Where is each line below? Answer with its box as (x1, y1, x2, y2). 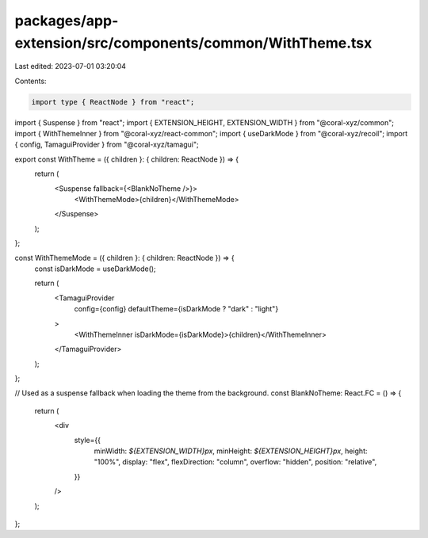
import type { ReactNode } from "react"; (31, 97, 195, 106)
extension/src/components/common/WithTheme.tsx (14, 34, 373, 52)
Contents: (14, 76, 47, 86)
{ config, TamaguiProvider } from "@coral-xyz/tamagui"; (14, 139, 199, 150)
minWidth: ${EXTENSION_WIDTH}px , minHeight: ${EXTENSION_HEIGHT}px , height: (94, 446, 368, 456)
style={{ (74, 435, 101, 445)
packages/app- (14, 12, 119, 29)
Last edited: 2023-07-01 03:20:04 (14, 62, 127, 71)
